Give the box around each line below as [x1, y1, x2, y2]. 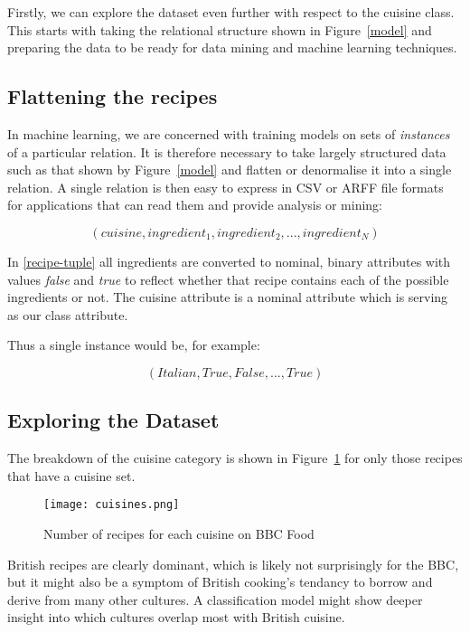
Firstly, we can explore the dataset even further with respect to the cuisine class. [7, 3, 455, 21]
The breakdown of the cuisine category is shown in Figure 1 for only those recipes [7, 448, 463, 467]
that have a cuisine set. [7, 466, 136, 485]
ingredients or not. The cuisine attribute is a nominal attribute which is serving [7, 288, 448, 307]
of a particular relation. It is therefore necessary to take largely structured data [7, 142, 446, 161]
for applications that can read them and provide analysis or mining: [7, 195, 382, 214]
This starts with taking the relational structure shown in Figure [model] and [7, 20, 432, 39]
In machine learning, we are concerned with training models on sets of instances [7, 124, 450, 143]
